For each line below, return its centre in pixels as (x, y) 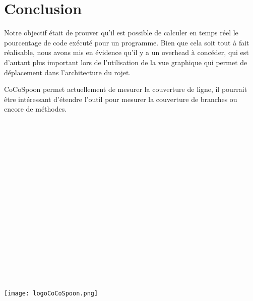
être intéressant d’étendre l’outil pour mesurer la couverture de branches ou (121, 99)
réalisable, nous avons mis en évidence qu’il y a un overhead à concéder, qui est (126, 52)
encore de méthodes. (36, 109)
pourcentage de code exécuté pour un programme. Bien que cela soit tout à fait (127, 42)
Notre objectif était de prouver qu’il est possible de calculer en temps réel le (121, 33)
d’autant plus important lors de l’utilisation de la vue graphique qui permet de (126, 62)
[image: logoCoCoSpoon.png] (51, 293)
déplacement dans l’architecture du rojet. (68, 72)
